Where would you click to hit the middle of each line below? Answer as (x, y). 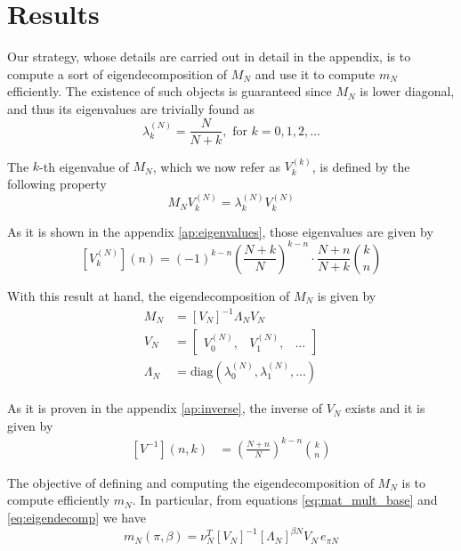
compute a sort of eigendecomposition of (117, 73)
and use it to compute (315, 73)
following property (57, 183)
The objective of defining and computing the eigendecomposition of (190, 482)
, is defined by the (361, 166)
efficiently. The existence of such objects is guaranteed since (170, 91)
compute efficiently (59, 500)
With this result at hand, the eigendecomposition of (149, 295)
